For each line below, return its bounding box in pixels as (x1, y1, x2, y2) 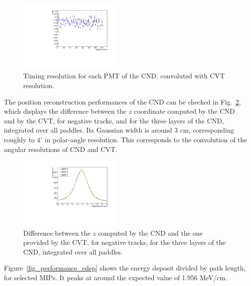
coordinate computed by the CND (134, 106, 235, 116)
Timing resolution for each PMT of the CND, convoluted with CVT (23, 71, 225, 81)
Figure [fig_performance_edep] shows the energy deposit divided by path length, (4, 263, 246, 273)
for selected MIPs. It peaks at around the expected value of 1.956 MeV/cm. (4, 272, 228, 282)
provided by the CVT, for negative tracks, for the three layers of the (23, 237, 226, 247)
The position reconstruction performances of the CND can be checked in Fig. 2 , (4, 96, 241, 106)
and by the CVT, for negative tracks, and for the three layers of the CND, (4, 115, 224, 125)
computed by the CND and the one (98, 227, 203, 238)
